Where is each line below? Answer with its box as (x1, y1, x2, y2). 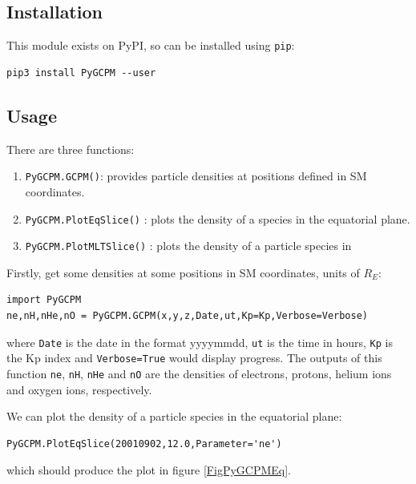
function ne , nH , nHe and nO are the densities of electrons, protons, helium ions (6, 365, 392, 381)
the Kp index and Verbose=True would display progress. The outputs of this (6, 349, 382, 366)
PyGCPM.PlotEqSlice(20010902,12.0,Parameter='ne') (6, 438, 282, 450)
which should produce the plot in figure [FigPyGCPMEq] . (6, 462, 292, 478)
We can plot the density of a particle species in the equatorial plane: (6, 408, 342, 425)
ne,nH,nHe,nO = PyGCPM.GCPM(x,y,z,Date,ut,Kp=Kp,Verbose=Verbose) (6, 310, 369, 321)
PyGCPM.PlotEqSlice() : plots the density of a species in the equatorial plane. (25, 210, 410, 227)
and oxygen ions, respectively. (6, 381, 152, 397)
